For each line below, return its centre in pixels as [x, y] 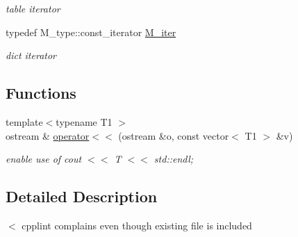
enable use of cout [44, 159]
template [24, 121]
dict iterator [31, 55]
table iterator [33, 8]
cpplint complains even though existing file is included [137, 225]
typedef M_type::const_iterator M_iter [91, 32]
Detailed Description [82, 196]
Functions [41, 93]
